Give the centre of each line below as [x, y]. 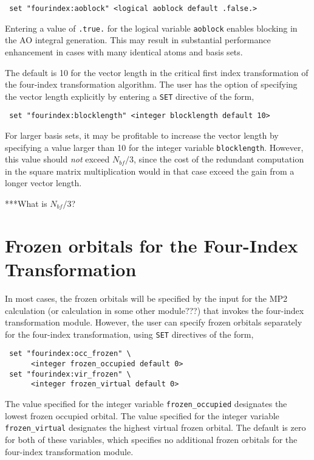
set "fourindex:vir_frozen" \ [70, 374]
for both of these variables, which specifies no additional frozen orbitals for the [151, 439]
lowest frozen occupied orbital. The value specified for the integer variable [142, 415]
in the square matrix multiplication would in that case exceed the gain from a [150, 171]
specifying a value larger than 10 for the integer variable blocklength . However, [154, 147]
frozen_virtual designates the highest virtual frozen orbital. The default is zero [155, 427]
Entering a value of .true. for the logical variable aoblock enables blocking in [151, 28]
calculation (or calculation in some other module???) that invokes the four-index [155, 310]
